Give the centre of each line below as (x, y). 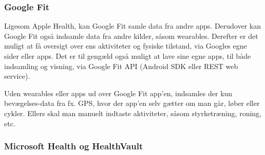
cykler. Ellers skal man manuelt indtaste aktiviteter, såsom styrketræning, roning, (133, 113)
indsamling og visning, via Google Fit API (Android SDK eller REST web (121, 66)
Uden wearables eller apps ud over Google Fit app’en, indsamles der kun (118, 93)
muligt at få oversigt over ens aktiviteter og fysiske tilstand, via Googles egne (126, 46)
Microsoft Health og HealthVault (74, 146)
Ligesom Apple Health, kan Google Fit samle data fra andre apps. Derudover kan (133, 26)
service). (17, 76)
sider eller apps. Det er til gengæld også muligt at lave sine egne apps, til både (128, 56)
